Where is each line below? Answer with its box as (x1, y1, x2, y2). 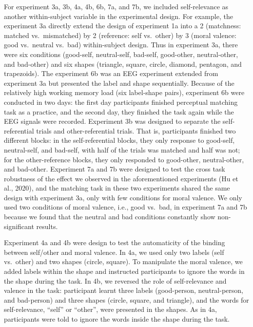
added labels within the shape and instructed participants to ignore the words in (4, 266, 245, 276)
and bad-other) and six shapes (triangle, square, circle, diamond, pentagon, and (4, 58, 242, 69)
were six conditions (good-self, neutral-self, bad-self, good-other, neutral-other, (4, 49, 238, 59)
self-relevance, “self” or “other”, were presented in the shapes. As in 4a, (4, 304, 217, 314)
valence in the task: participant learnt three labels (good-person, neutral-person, (4, 285, 243, 295)
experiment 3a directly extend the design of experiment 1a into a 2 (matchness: (4, 20, 241, 31)
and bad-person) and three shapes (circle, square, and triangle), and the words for (4, 294, 249, 305)
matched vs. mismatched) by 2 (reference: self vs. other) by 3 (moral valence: (4, 30, 236, 40)
